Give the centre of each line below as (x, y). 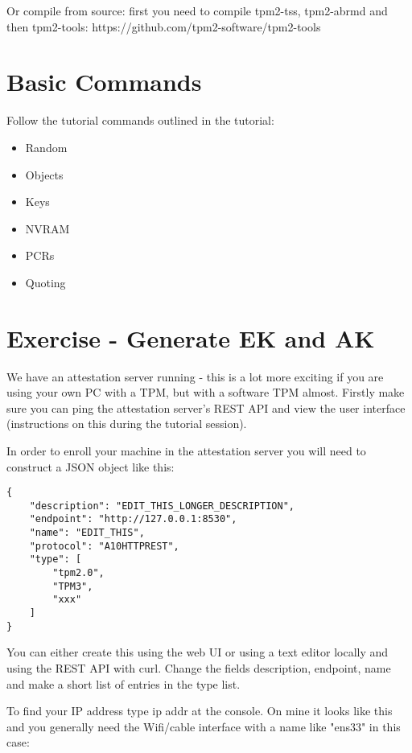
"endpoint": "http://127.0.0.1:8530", (133, 519)
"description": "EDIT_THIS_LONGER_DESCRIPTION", (162, 506)
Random (46, 147)
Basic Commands (104, 82)
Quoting (45, 282)
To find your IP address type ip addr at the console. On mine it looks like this (200, 711)
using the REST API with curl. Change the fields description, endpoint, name (199, 667)
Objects (44, 174)
